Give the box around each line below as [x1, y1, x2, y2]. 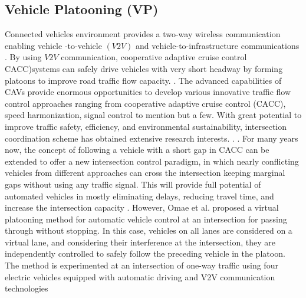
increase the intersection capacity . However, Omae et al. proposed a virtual [5, 201, 279, 214]
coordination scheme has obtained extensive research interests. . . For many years [5, 132, 298, 144]
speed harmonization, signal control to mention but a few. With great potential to [5, 109, 302, 121]
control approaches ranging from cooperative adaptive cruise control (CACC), [5, 97, 286, 109]
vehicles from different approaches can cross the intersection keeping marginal [5, 166, 285, 179]
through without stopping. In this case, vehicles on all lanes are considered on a [5, 224, 292, 237]
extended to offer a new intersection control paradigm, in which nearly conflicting [5, 155, 299, 167]
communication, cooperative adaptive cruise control [61, 51, 247, 63]
